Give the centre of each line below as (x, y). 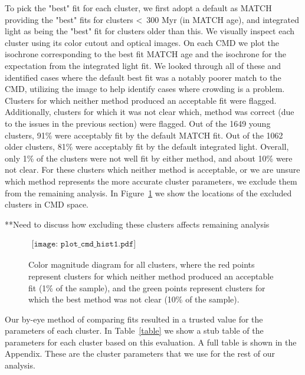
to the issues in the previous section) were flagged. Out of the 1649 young (138, 123)
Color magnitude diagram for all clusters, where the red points (142, 264)
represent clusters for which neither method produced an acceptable (151, 276)
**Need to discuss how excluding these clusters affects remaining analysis (137, 224)
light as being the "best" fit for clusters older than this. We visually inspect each (150, 31)
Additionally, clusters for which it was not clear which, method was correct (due (150, 112)
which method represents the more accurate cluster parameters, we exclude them (151, 181)
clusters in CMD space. (47, 204)
